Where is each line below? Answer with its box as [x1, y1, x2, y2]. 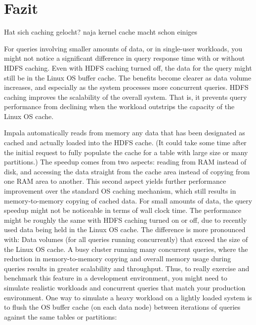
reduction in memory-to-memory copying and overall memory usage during [4, 253, 231, 264]
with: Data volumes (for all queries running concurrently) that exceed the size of [4, 234, 248, 244]
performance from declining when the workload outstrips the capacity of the [4, 101, 235, 112]
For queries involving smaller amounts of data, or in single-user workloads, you [4, 43, 242, 53]
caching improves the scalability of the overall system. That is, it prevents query [4, 91, 247, 102]
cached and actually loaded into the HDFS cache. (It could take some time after [4, 137, 247, 148]
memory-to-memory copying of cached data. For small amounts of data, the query [4, 195, 253, 205]
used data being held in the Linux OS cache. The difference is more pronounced [4, 224, 246, 235]
